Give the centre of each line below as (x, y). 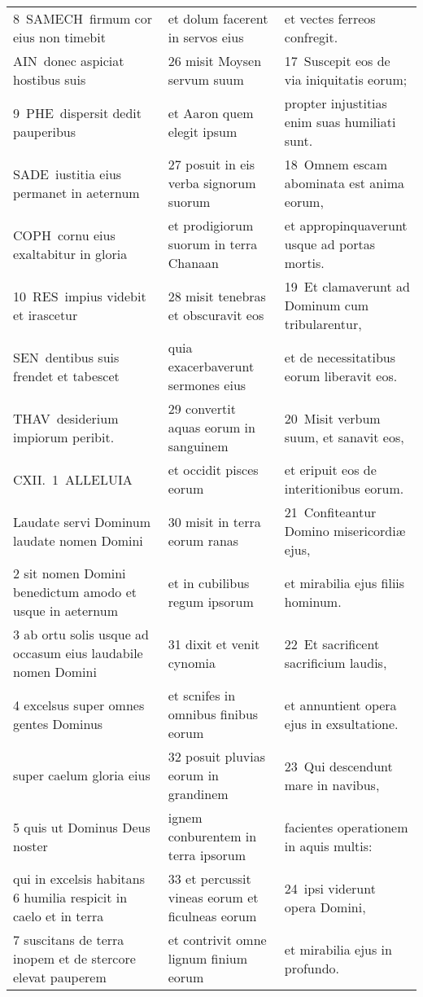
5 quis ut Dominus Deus (82, 827)
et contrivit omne (217, 940)
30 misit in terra (214, 521)
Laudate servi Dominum (82, 521)
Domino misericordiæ (345, 531)
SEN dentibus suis (66, 357)
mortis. (304, 263)
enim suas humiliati (340, 122)
